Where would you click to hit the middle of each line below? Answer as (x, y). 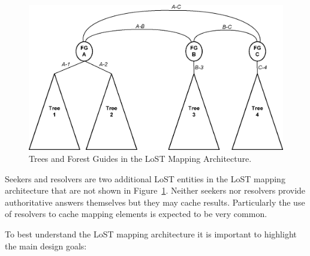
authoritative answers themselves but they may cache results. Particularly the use (155, 202)
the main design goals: (46, 246)
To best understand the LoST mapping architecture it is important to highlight (151, 234)
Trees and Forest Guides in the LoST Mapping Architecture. (140, 159)
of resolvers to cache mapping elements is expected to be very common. (136, 214)
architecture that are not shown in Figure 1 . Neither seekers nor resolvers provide (155, 190)
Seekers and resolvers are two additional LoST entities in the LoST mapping (145, 178)
